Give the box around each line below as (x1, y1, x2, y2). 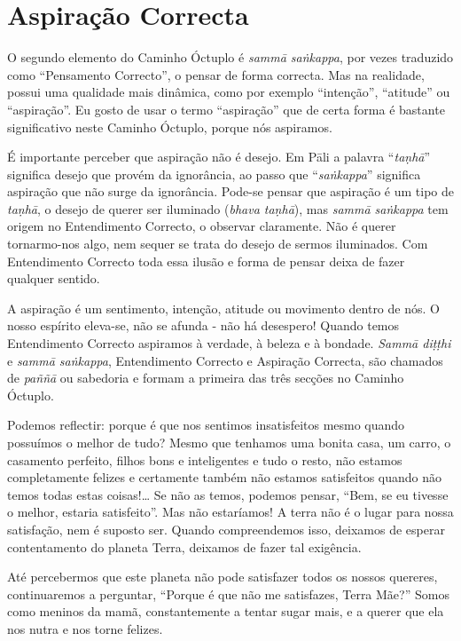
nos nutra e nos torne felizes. (7, 619, 163, 637)
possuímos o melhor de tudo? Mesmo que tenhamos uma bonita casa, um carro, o (7, 433, 451, 451)
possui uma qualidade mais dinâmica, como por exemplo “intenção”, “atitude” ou (7, 83, 450, 101)
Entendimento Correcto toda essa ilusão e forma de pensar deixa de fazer (7, 251, 405, 270)
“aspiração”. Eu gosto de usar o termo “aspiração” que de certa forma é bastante (7, 99, 445, 118)
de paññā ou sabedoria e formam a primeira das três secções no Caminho (7, 368, 404, 387)
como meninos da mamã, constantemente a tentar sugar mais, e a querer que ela (7, 602, 444, 621)
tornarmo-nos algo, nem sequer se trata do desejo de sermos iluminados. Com (7, 234, 428, 253)
